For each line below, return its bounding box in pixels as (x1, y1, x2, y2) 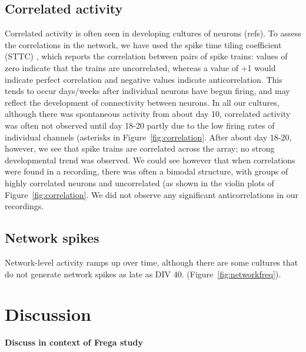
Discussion (5, 302, 91, 326)
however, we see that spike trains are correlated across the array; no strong (5, 142, 275, 155)
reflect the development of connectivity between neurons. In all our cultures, (5, 96, 280, 108)
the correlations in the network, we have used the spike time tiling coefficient (5, 38, 282, 51)
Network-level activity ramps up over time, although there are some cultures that (5, 256, 298, 268)
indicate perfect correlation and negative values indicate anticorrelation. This (5, 73, 282, 85)
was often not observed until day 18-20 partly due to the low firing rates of (5, 119, 275, 131)
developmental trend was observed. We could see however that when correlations (5, 153, 295, 166)
